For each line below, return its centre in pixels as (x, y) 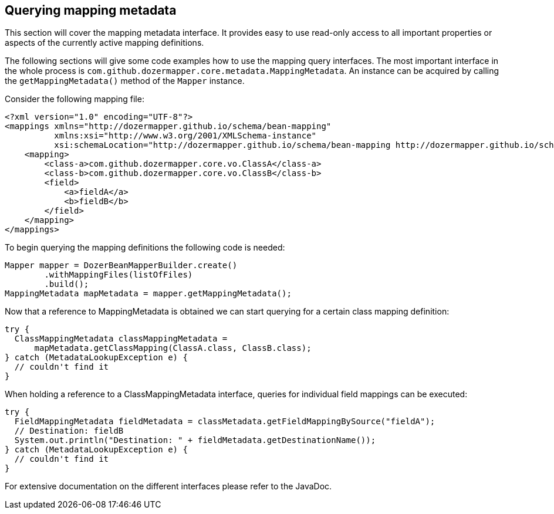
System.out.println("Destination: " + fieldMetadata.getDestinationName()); (195, 440)
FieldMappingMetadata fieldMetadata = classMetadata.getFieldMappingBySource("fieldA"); (225, 422)
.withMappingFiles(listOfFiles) (119, 275)
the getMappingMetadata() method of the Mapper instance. (125, 81)
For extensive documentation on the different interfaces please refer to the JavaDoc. (168, 486)
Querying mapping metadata (91, 10)
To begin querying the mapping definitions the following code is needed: (145, 248)
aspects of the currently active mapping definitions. (104, 43)
